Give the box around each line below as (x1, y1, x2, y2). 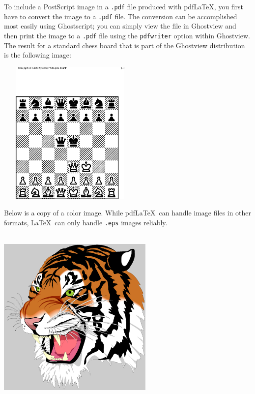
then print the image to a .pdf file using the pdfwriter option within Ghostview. (4, 30, 250, 40)
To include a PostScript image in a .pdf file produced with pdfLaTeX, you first (4, 1, 244, 11)
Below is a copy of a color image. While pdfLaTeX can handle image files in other (4, 208, 252, 218)
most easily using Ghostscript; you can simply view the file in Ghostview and (4, 21, 236, 31)
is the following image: (4, 50, 71, 60)
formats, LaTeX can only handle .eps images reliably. (4, 217, 168, 227)
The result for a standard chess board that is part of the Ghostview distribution (4, 40, 245, 50)
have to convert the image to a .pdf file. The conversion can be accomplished (4, 11, 237, 21)
